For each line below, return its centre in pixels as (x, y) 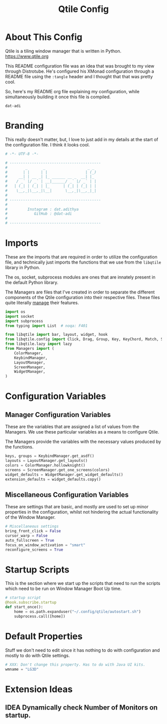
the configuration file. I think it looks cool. (48, 145)
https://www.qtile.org (27, 56)
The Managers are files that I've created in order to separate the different (80, 292)
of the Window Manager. (30, 517)
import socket (20, 316)
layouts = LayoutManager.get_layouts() (46, 461)
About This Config (44, 37)
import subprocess (24, 321)
